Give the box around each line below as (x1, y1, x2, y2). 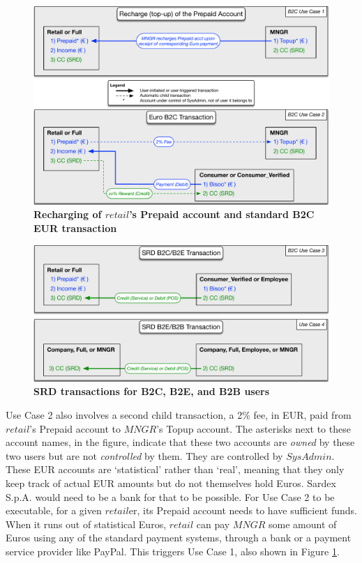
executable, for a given (6, 503, 102, 518)
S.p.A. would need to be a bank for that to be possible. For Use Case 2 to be (6, 489, 335, 504)
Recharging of (33, 207, 102, 222)
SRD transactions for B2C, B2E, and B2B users (33, 384, 270, 399)
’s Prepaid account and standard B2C (129, 207, 315, 222)
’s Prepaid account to (29, 421, 121, 435)
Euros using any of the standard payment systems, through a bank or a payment (6, 530, 352, 545)
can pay (196, 516, 230, 531)
